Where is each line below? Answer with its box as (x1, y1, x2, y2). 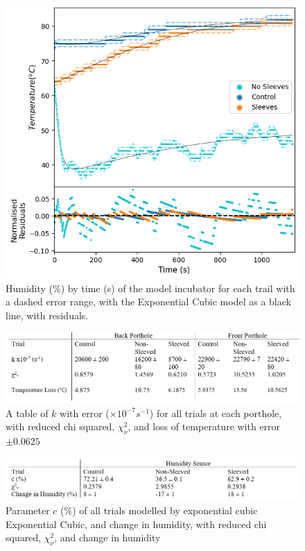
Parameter (6, 503, 50, 518)
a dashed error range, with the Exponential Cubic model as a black (6, 294, 291, 309)
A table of (6, 405, 49, 420)
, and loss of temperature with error (128, 419, 281, 434)
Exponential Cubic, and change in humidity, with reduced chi (6, 516, 267, 531)
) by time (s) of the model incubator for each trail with (60, 280, 295, 295)
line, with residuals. (6, 307, 89, 322)
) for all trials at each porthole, (149, 405, 282, 420)
